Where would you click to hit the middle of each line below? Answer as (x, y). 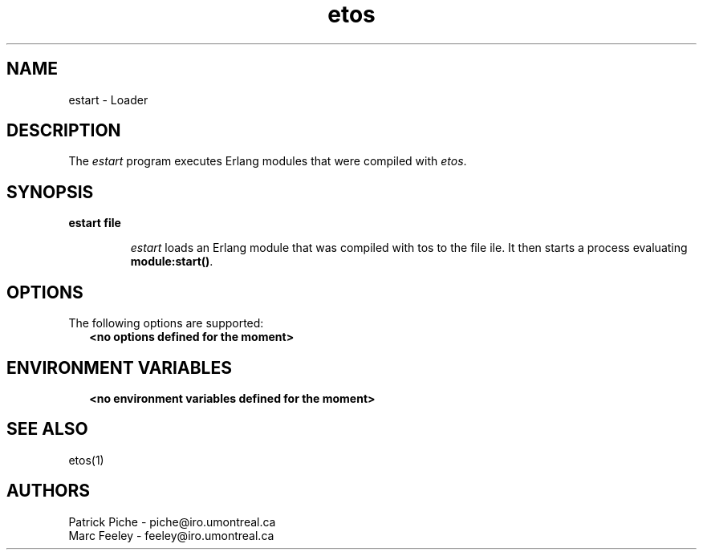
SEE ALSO (47, 429)
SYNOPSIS (50, 192)
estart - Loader (108, 99)
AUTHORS (49, 491)
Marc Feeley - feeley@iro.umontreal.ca (171, 535)
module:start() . (172, 262)
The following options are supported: (166, 323)
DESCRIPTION (64, 131)
